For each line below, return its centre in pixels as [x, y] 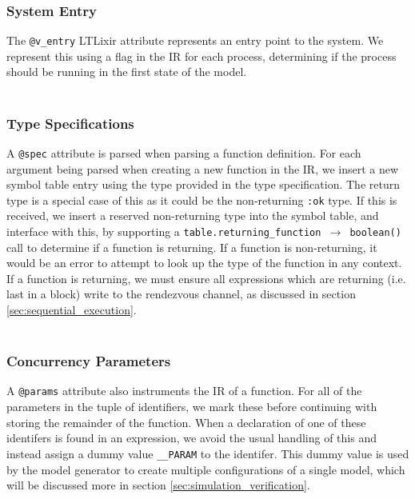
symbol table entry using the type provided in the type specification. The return [203, 184]
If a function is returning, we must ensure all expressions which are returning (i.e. [206, 278]
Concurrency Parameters [89, 361]
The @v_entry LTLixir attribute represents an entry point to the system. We [195, 40]
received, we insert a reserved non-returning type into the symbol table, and [193, 216]
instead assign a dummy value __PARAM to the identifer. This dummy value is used [208, 453]
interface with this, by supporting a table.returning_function [164, 231]
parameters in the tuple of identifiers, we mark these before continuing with [192, 407]
